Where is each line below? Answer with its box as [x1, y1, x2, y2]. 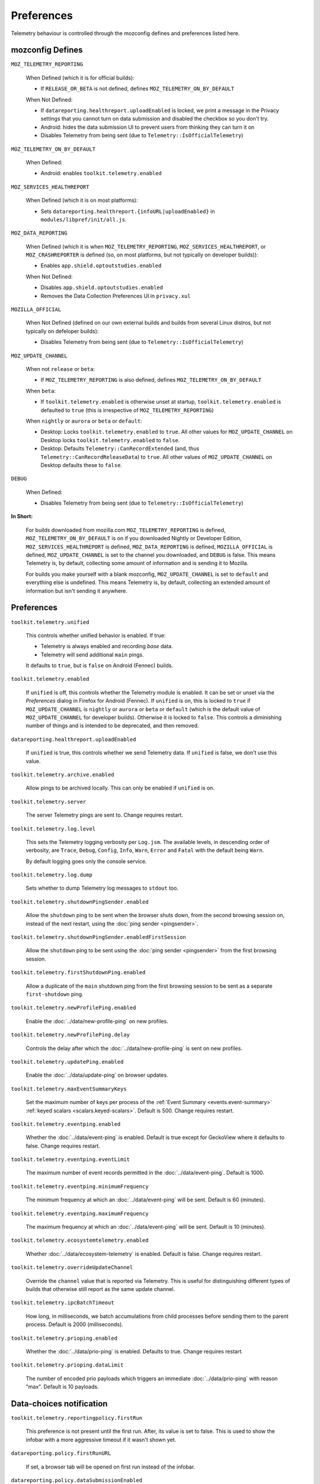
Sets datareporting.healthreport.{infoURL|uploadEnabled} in [40, 208, 215, 215]
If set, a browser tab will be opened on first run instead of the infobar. [25, 1463, 196, 1470]
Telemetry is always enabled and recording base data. [40, 643, 173, 650]
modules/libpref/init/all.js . [40, 215, 127, 223]
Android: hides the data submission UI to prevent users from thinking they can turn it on [40, 123, 255, 131]
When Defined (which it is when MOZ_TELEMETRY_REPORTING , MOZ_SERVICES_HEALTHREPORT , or [25, 243, 266, 250]
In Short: [11, 513, 33, 520]
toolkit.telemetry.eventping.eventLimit [11, 1156, 130, 1163]
